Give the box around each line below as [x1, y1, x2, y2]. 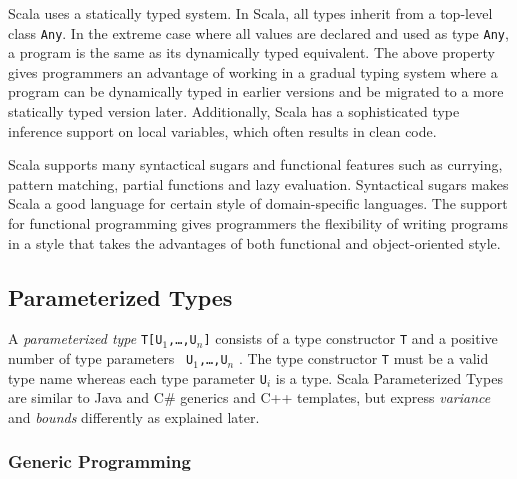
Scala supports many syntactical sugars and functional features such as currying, [8, 154, 503, 175]
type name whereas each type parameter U [8, 367, 267, 388]
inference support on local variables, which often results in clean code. [8, 120, 437, 141]
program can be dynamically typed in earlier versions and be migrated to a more [8, 81, 504, 102]
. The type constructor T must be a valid [238, 348, 489, 369]
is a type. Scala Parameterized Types [275, 367, 503, 388]
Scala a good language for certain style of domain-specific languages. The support [8, 193, 508, 214]
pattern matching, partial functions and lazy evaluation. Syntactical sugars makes [8, 173, 509, 194]
